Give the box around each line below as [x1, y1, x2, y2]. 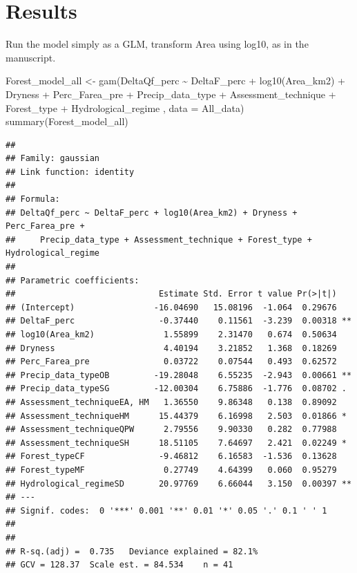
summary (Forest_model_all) [6, 114, 128, 129]
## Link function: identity [6, 167, 135, 177]
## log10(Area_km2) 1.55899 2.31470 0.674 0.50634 [6, 330, 337, 339]
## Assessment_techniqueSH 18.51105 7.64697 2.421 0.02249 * [6, 438, 347, 448]
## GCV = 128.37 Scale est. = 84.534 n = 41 [6, 560, 233, 570]
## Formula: [6, 194, 60, 205]
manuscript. [6, 50, 56, 64]
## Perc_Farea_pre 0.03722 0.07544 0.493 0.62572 [6, 357, 337, 367]
